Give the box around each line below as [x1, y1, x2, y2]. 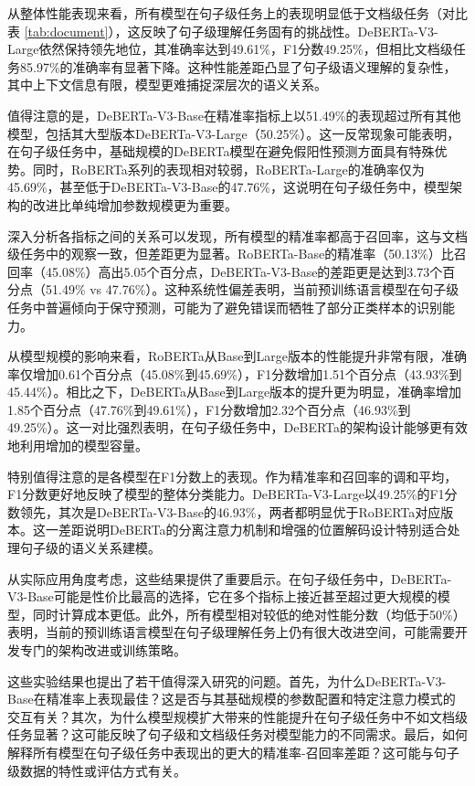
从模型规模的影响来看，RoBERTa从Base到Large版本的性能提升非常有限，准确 [7, 346, 467, 366]
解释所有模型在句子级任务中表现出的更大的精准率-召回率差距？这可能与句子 [7, 742, 459, 761]
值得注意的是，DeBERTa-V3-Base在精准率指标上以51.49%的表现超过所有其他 [7, 105, 461, 124]
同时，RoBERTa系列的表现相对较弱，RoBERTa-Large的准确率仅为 [32, 159, 425, 178]
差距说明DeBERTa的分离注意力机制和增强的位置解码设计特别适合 [58, 520, 448, 539]
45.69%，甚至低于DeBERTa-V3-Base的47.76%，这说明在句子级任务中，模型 [7, 177, 450, 196]
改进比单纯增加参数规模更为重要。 [32, 195, 237, 214]
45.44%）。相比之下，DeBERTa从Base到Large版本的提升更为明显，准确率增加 [7, 382, 462, 401]
